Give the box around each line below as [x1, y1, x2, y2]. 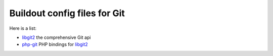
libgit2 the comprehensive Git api [22, 34, 91, 40]
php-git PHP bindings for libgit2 [22, 41, 88, 47]
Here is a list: [9, 25, 37, 31]
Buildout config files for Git [9, 8, 125, 19]
